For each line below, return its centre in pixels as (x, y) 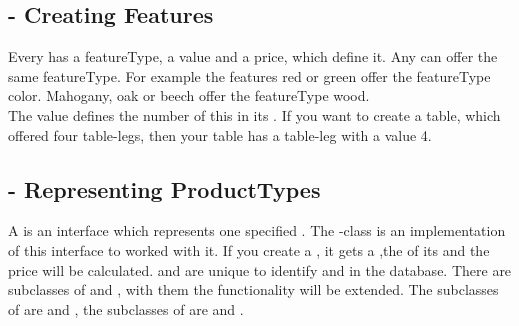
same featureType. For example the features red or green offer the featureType (249, 75)
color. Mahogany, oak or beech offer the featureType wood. (189, 95)
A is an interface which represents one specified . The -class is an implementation (257, 230)
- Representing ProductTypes (164, 188)
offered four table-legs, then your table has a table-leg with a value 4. (220, 134)
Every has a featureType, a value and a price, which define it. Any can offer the (253, 56)
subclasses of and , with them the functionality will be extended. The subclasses (253, 289)
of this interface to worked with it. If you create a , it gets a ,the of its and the (249, 249)
